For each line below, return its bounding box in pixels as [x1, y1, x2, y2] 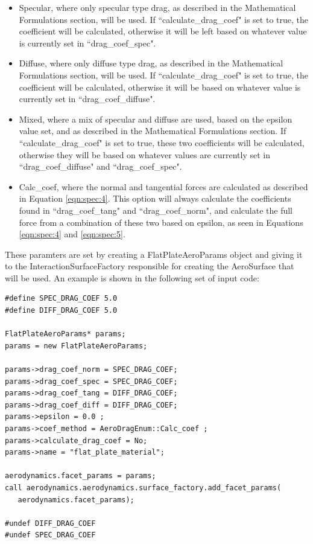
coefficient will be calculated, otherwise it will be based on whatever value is [19, 80, 301, 93]
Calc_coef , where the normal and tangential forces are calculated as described [19, 180, 308, 193]
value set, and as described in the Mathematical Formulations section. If [19, 124, 286, 137]
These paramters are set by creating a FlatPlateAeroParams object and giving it [5, 248, 303, 260]
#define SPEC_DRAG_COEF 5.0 [5, 294, 118, 303]
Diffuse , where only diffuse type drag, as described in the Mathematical [19, 57, 283, 69]
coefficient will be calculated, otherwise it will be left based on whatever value [19, 25, 307, 37]
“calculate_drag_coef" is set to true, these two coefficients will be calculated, [19, 136, 305, 149]
